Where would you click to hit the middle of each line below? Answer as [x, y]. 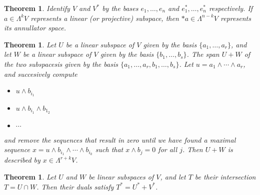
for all [168, 149]
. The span [203, 54]
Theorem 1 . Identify [37, 8]
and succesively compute [41, 74]
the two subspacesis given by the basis [61, 64]
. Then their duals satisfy [75, 186]
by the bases [120, 8]
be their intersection [225, 176]
